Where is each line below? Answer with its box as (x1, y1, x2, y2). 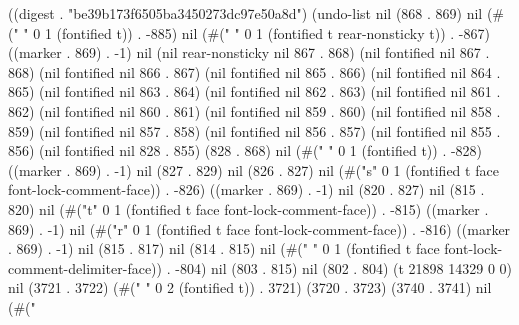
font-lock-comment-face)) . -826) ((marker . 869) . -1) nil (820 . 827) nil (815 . (8, 179, 485, 200)
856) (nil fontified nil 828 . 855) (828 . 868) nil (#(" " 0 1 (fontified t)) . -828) (8, 140, 483, 161)
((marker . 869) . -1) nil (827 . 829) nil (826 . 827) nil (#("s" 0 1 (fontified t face (8, 159, 499, 180)
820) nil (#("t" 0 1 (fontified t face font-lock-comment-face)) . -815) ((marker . (8, 198, 489, 219)
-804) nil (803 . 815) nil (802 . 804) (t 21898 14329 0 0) (175, 257, 512, 278)
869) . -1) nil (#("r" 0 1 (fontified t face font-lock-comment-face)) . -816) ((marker (8, 218, 511, 239)
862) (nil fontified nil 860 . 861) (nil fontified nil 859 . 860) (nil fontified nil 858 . (8, 100, 501, 121)
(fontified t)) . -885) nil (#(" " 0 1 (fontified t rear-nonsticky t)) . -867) (56, 22, 490, 43)
